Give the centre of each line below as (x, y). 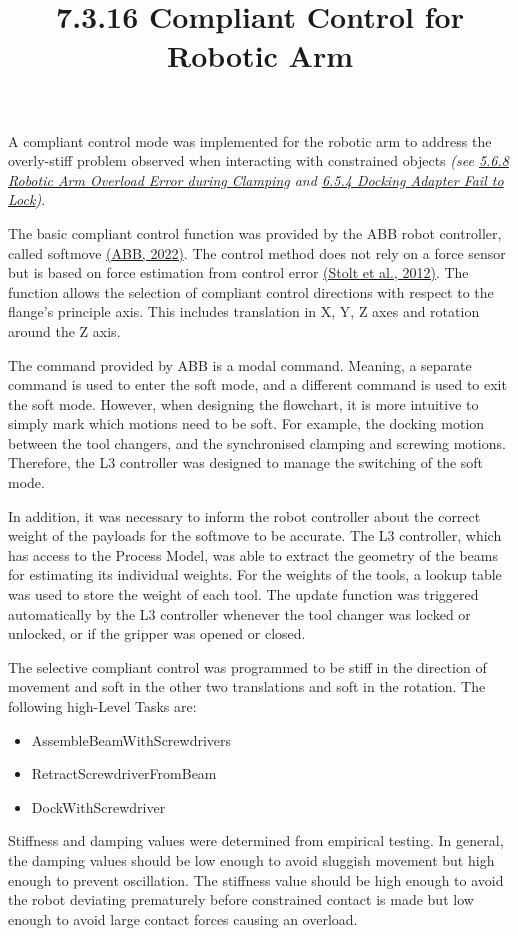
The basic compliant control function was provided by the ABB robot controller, (255, 232)
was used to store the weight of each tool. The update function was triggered (243, 594)
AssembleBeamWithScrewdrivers (131, 739)
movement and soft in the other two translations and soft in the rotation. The (247, 686)
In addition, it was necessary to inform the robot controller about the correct (244, 515)
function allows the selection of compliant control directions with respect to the (251, 291)
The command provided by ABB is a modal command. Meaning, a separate (240, 364)
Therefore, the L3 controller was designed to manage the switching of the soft (246, 462)
